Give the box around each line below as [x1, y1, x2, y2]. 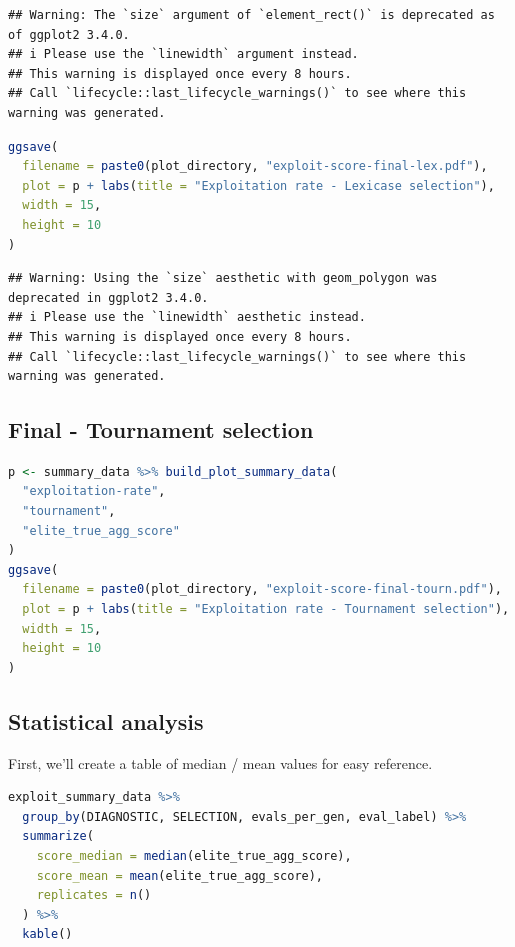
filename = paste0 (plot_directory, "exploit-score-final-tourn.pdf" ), [22, 582, 502, 597]
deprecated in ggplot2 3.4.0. [8, 290, 209, 305]
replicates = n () [36, 888, 152, 903]
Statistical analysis [8, 705, 204, 736]
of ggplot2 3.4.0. [8, 27, 130, 42]
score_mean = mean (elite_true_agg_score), [36, 868, 324, 883]
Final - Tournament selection [8, 414, 314, 445]
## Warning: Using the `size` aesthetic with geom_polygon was [8, 271, 438, 286]
